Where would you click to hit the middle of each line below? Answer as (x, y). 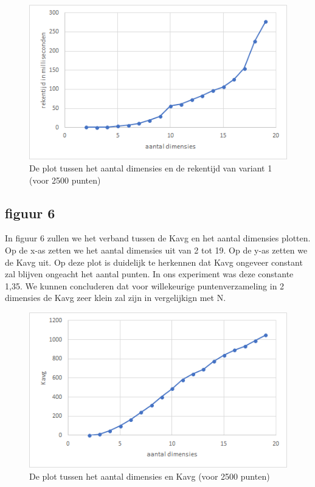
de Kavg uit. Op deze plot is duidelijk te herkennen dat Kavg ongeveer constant (154, 262)
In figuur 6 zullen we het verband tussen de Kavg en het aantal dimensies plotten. (158, 238)
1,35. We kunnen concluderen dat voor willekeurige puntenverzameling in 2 (145, 285)
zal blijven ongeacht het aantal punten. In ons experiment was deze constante (149, 274)
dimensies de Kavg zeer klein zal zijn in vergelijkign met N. (116, 298)
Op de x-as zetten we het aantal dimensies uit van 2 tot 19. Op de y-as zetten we (156, 250)
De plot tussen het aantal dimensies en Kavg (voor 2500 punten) (150, 476)
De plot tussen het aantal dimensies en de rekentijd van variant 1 (151, 168)
